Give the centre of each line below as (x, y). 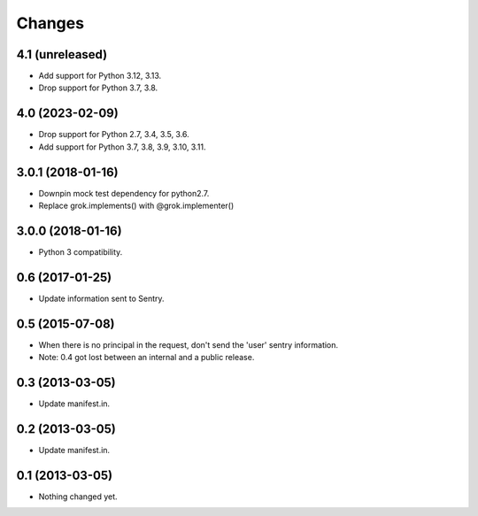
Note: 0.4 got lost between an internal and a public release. (146, 358)
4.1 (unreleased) (62, 54)
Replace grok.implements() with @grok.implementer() (136, 206)
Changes (50, 23)
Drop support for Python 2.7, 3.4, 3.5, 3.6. (114, 135)
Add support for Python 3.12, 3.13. (100, 76)
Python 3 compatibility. (81, 251)
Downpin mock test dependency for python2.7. (124, 193)
